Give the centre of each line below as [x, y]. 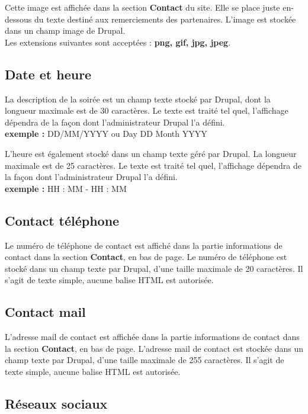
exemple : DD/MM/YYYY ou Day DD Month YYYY [106, 134]
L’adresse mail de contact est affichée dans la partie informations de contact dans [152, 337]
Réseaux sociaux [56, 403]
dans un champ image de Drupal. [65, 31]
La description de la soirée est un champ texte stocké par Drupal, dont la [138, 99]
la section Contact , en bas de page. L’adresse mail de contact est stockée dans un [154, 348]
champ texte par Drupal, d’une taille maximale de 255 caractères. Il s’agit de [145, 360]
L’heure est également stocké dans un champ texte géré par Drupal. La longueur [151, 153]
